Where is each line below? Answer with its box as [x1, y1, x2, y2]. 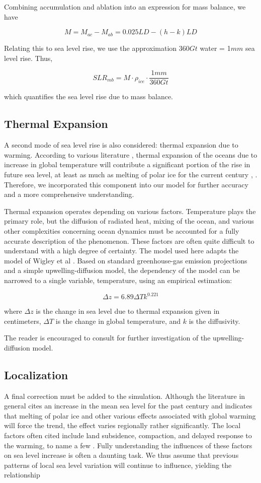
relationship [4, 469, 40, 480]
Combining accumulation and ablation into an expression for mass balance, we [4, 2, 246, 12]
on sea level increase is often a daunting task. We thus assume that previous [4, 450, 239, 460]
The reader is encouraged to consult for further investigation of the [4, 332, 211, 343]
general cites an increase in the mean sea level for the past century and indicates [4, 400, 252, 411]
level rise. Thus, [4, 52, 53, 63]
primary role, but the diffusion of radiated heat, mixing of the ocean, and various [4, 216, 254, 226]
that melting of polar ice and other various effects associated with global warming [4, 410, 256, 421]
